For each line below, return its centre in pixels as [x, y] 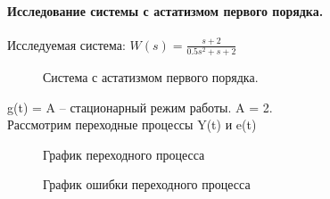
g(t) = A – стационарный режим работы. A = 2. [140, 107]
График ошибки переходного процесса [147, 184]
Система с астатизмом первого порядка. [151, 77]
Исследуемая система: [66, 44]
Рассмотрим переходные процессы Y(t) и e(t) [132, 124]
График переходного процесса [124, 154]
